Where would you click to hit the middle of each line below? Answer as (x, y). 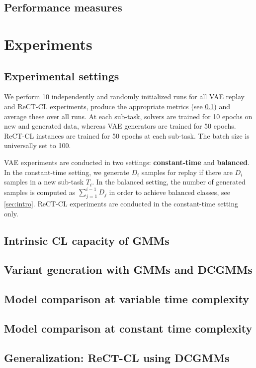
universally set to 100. (38, 145)
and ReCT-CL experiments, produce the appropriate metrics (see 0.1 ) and (117, 106)
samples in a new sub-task (44, 182)
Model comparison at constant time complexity (128, 328)
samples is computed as (40, 192)
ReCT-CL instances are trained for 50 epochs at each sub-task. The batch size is (127, 135)
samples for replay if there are (187, 172)
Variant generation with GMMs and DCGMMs (128, 270)
